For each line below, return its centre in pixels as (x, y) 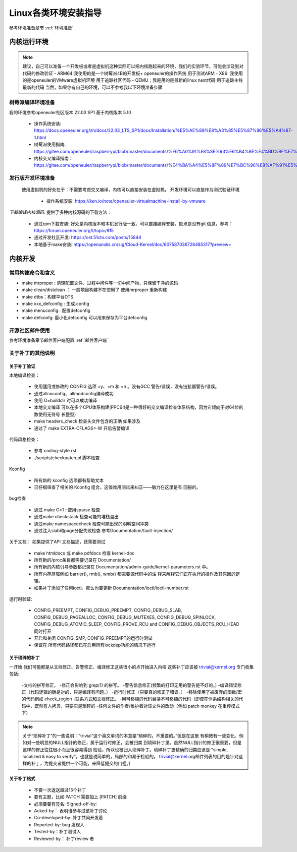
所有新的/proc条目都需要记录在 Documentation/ (82, 560)
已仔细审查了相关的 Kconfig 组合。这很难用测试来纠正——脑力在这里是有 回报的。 (117, 487)
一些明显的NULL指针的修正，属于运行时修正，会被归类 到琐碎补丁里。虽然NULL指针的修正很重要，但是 (136, 743)
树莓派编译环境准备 (32, 103)
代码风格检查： (24, 439)
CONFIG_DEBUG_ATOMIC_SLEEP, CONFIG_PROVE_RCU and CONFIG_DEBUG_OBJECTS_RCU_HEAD (137, 624)
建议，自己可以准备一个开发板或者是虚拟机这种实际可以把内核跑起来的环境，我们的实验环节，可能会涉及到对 (133, 66)
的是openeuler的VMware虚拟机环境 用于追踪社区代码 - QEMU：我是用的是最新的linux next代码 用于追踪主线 (133, 80)
